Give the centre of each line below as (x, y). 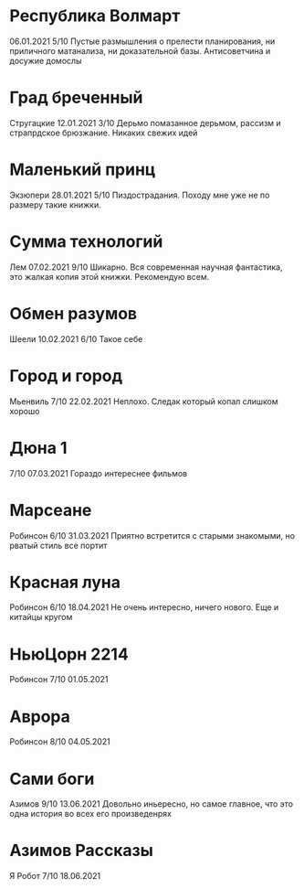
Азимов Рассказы (81, 851)
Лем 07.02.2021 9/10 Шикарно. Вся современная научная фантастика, (146, 267)
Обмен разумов (73, 313)
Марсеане (51, 510)
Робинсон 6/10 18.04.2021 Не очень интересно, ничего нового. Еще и (144, 607)
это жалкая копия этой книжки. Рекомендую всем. (110, 276)
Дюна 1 (38, 448)
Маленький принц (83, 170)
